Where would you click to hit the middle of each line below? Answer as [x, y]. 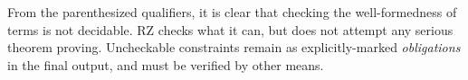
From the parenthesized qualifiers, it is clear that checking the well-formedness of [232, 12]
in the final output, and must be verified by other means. [166, 64]
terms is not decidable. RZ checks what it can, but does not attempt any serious [230, 29]
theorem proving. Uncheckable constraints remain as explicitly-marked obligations [234, 47]
